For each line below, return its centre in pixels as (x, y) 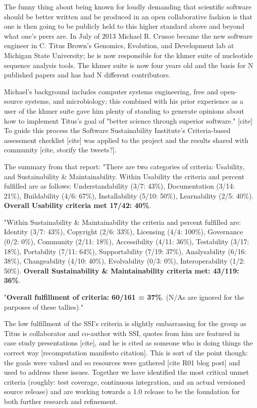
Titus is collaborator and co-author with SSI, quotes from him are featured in (122, 333)
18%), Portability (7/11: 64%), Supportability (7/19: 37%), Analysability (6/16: (125, 251)
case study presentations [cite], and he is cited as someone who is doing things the (128, 343)
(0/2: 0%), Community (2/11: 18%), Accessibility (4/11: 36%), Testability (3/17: (127, 241)
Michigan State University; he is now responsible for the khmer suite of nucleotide (128, 55)
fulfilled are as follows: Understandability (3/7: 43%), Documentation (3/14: (120, 186)
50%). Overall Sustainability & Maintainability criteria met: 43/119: (122, 270)
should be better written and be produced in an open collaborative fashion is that (128, 16)
